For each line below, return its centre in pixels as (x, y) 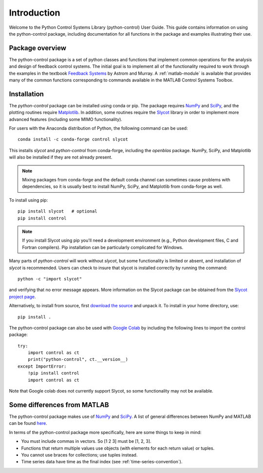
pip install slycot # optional (57, 211)
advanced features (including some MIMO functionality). (66, 119)
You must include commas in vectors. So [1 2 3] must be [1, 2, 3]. (86, 441)
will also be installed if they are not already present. (61, 157)
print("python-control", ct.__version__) (78, 359)
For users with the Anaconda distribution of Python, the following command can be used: (98, 128)
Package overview (38, 48)
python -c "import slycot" (50, 279)
